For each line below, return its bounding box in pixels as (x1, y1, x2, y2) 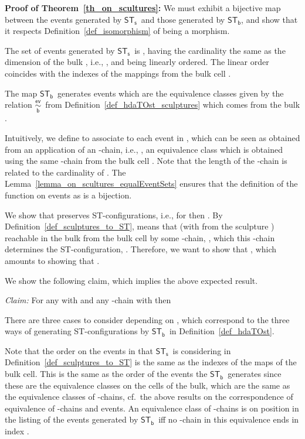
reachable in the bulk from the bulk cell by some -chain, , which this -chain (5, 231, 275, 243)
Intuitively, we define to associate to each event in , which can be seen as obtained (5, 131, 300, 143)
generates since (228, 368, 282, 380)
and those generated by (141, 13, 225, 25)
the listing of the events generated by (5, 413, 138, 426)
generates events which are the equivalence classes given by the (57, 87, 284, 99)
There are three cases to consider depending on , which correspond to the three (5, 313, 290, 325)
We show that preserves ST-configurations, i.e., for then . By (5, 208, 223, 221)
